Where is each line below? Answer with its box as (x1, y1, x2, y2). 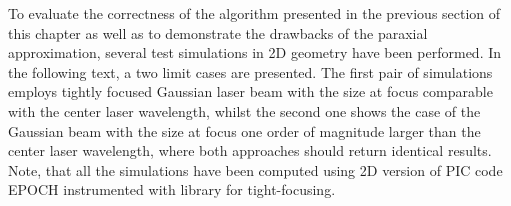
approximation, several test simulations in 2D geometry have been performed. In (8, 42, 502, 63)
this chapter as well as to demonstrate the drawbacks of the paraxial (8, 22, 428, 43)
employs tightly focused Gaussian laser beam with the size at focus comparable (8, 81, 493, 102)
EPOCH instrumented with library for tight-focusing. (8, 179, 336, 200)
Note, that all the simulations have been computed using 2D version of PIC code (8, 159, 503, 180)
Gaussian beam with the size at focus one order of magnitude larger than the (8, 120, 481, 141)
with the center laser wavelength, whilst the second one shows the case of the (8, 100, 481, 121)
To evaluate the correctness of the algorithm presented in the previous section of (8, 3, 501, 23)
